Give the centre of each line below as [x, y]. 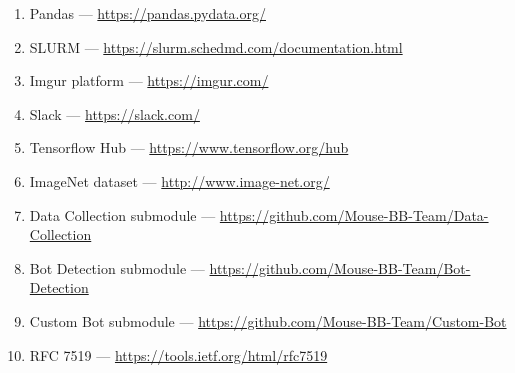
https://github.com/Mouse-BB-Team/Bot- [340, 267]
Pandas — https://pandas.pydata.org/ [147, 13]
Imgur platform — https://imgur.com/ [149, 80]
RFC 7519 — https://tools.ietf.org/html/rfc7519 [178, 354]
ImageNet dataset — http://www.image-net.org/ [179, 180]
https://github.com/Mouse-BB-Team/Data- [354, 214]
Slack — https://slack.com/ [114, 113]
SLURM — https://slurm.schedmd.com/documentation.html [216, 46]
